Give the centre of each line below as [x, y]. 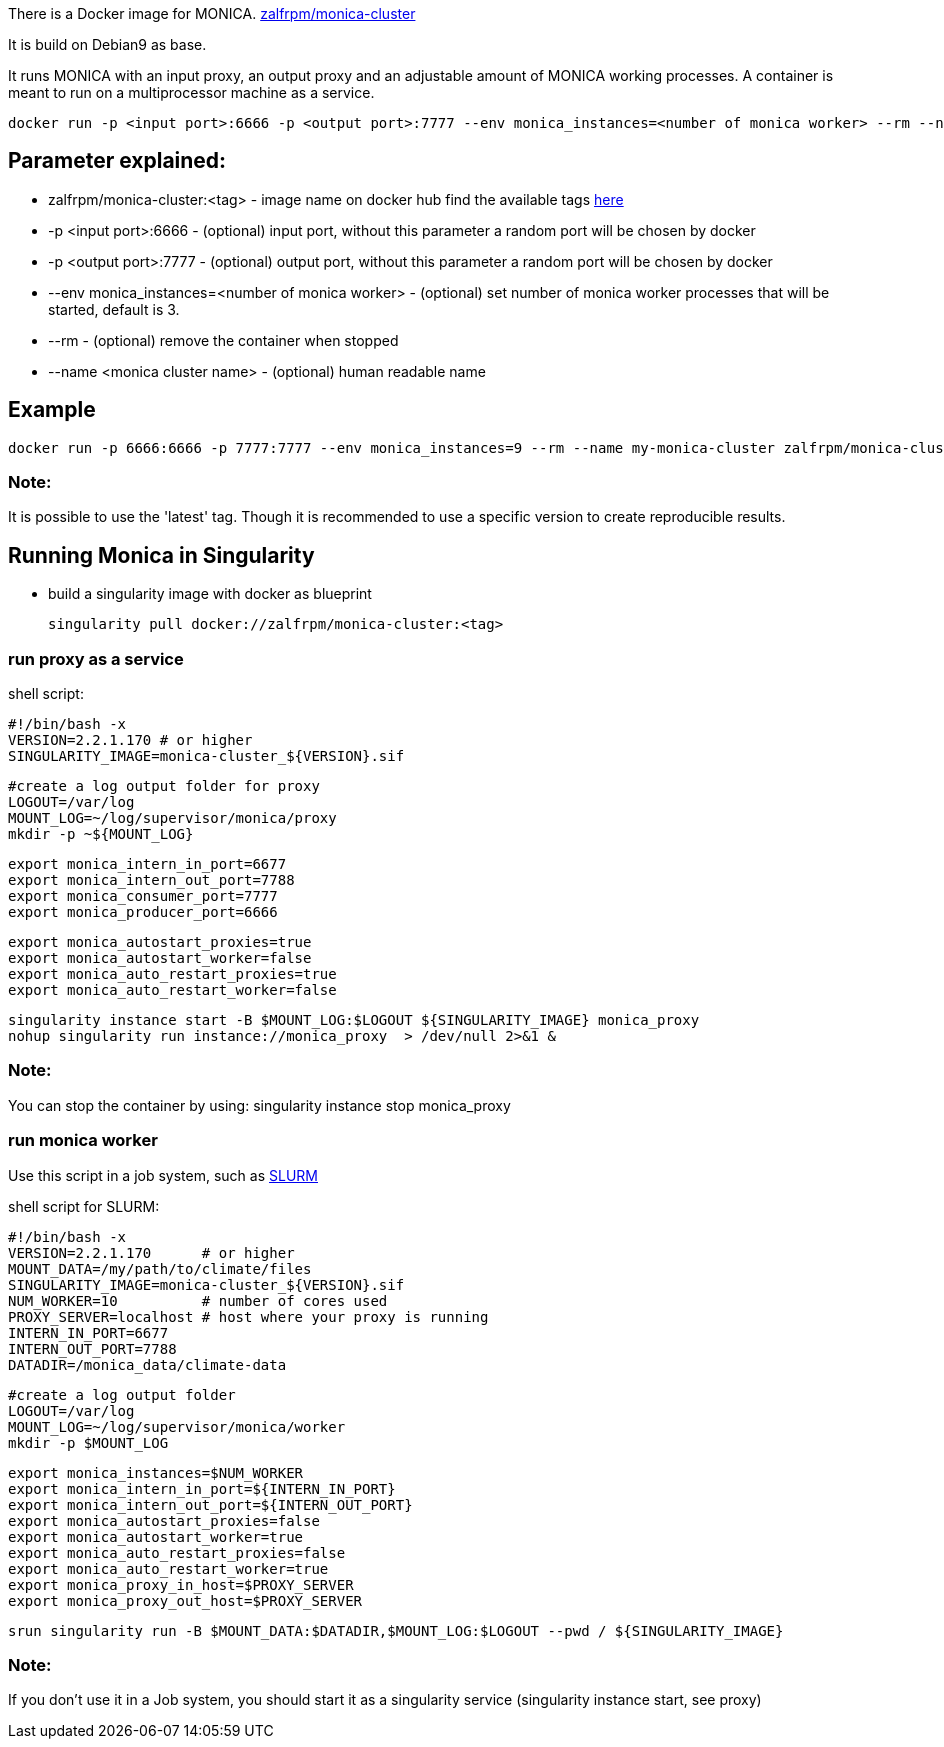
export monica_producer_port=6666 [143, 912]
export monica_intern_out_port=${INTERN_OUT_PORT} [210, 1504]
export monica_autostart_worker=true [156, 1536]
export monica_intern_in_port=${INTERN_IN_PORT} [202, 1488]
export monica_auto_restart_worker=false [172, 990]
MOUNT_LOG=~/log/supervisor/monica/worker [177, 1426]
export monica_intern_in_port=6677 [147, 864]
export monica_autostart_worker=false [160, 958]
